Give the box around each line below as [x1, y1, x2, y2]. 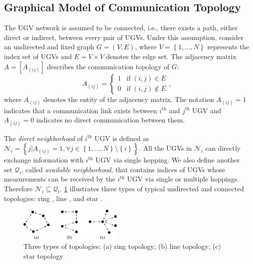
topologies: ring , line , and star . [4, 193, 103, 203]
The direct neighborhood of [4, 133, 83, 143]
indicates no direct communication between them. [36, 115, 185, 125]
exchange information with [4, 155, 84, 165]
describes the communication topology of [47, 61, 169, 71]
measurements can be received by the [4, 174, 116, 184]
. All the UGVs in [139, 143, 192, 153]
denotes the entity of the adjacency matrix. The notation [43, 94, 214, 104]
